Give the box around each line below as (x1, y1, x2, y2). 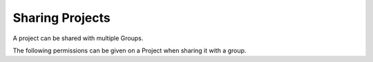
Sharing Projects (12, 10, 111, 25)
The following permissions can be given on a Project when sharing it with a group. (12, 46, 247, 55)
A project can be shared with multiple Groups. (12, 34, 144, 42)
